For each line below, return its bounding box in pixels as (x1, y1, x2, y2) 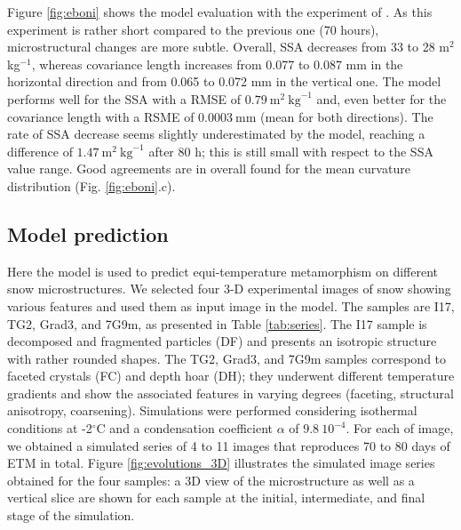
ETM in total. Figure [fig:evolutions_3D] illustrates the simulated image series (7, 454, 435, 472)
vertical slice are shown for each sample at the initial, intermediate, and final (7, 488, 425, 507)
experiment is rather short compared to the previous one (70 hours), (7, 20, 379, 38)
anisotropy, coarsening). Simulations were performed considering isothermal (7, 401, 417, 420)
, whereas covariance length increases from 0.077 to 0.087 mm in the (31, 54, 403, 73)
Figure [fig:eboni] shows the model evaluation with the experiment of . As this (7, 3, 433, 20)
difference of (7, 141, 73, 160)
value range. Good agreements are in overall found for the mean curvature (7, 159, 410, 178)
